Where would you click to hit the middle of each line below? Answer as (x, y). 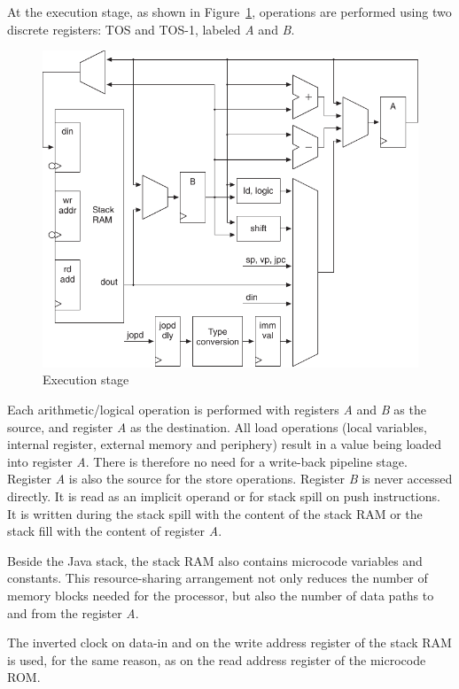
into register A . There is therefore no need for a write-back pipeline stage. (207, 461)
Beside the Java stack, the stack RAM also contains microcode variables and (215, 560)
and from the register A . (73, 612)
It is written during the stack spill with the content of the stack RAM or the (215, 513)
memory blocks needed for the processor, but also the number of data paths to (221, 595)
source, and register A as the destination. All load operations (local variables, (217, 426)
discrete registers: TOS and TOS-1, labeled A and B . (151, 29)
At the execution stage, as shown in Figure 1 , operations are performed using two (229, 12)
